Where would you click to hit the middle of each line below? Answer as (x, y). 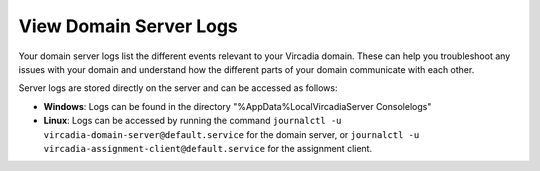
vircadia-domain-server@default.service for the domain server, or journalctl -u (231, 134)
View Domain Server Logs (128, 26)
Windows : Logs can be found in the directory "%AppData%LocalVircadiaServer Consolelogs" (237, 106)
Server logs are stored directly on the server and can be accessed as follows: (178, 88)
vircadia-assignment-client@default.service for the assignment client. (208, 148)
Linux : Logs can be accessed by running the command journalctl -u (192, 121)
